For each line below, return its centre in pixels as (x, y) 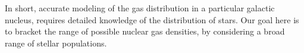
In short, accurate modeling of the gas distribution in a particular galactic (140, 8)
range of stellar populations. (56, 43)
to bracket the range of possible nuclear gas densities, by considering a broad (145, 31)
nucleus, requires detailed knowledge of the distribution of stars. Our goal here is (152, 19)
